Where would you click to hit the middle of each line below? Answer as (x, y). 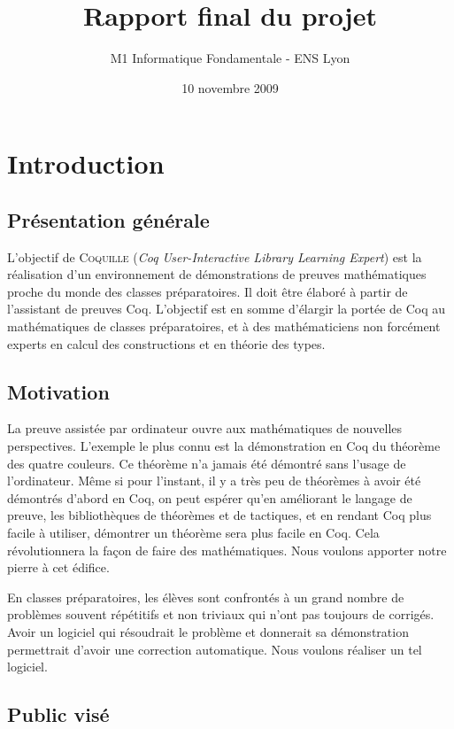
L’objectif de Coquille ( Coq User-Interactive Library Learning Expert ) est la (215, 256)
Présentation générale (108, 219)
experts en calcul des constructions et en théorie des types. (166, 343)
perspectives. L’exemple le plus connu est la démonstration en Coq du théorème (224, 446)
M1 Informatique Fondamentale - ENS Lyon (230, 58)
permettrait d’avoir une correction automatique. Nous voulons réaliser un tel (215, 649)
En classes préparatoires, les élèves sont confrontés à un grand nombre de (206, 597)
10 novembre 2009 (230, 87)
